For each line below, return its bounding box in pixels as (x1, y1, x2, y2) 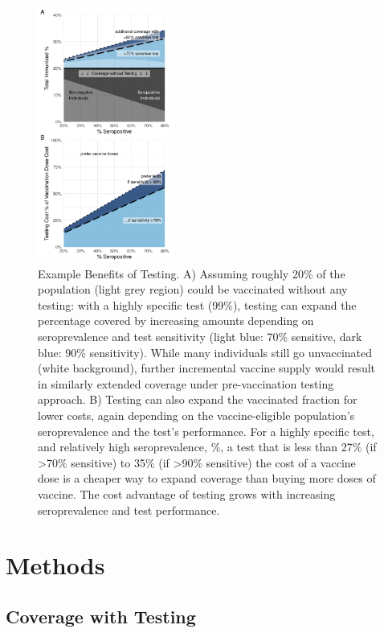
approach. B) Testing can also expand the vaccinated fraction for (38, 391, 357, 408)
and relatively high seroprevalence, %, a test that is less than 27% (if (38, 438, 377, 455)
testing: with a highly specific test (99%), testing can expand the (38, 296, 357, 313)
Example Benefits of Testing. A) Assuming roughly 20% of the (38, 265, 345, 282)
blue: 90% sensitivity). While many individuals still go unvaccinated (38, 343, 373, 360)
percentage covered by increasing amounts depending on (38, 312, 314, 329)
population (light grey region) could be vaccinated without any (38, 281, 348, 298)
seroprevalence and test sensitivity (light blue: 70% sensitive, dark (38, 328, 362, 345)
